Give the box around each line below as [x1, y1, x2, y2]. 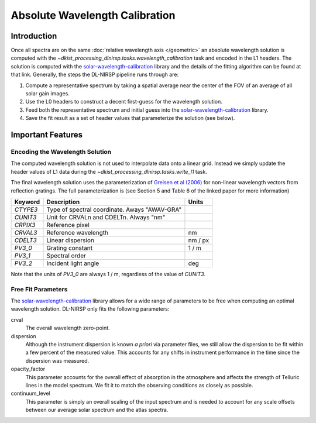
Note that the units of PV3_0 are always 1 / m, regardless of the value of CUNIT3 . [11, 270, 206, 277]
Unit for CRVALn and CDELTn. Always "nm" [46, 213, 166, 221]
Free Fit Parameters [11, 285, 68, 293]
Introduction [11, 31, 57, 41]
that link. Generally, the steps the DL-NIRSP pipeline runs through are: [11, 71, 178, 78]
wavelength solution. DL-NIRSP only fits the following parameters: [11, 305, 170, 312]
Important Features [11, 130, 83, 140]
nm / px [188, 236, 209, 244]
